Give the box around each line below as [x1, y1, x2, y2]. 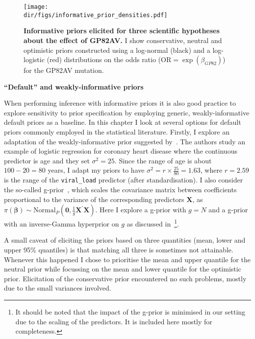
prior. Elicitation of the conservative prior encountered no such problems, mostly [4, 273, 247, 283]
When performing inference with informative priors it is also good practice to [4, 98, 236, 108]
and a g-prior [208, 204, 248, 215]
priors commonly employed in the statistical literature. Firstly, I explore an [4, 127, 230, 137]
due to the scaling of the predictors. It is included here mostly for [15, 316, 212, 326]
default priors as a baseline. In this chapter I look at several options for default [4, 117, 241, 127]
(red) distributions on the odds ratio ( [47, 54, 161, 65]
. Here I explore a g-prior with [95, 204, 186, 215]
